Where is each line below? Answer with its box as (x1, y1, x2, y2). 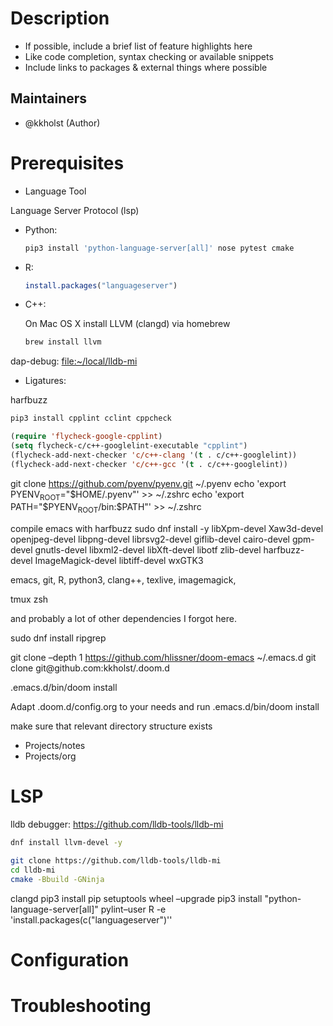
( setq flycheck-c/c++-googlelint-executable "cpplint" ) (10, 441, 248, 451)
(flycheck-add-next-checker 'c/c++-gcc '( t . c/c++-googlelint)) (10, 459, 288, 469)
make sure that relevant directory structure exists (10, 720, 213, 732)
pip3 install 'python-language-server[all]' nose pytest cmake (24, 243, 295, 253)
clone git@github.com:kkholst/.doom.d (10, 662, 170, 674)
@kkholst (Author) (24, 117, 101, 129)
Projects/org (24, 750, 77, 762)
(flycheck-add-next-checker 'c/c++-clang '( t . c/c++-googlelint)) (10, 450, 298, 460)
